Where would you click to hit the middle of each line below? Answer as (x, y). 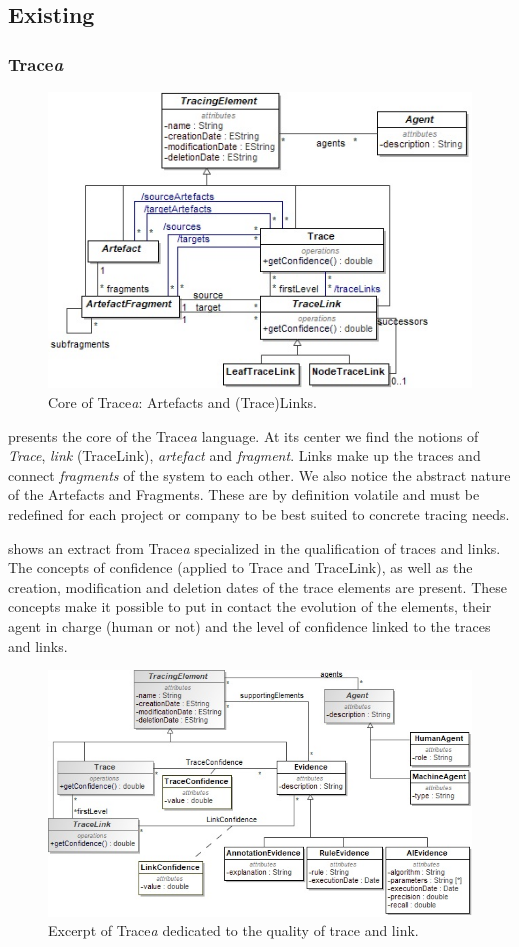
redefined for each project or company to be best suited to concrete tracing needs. (259, 514)
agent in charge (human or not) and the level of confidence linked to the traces (249, 625)
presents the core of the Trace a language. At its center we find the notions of (243, 435)
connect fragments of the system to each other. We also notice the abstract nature (259, 474)
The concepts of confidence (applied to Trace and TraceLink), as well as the (240, 567)
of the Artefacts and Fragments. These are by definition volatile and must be (244, 494)
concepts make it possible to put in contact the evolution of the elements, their (250, 606)
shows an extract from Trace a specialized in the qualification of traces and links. (254, 547)
